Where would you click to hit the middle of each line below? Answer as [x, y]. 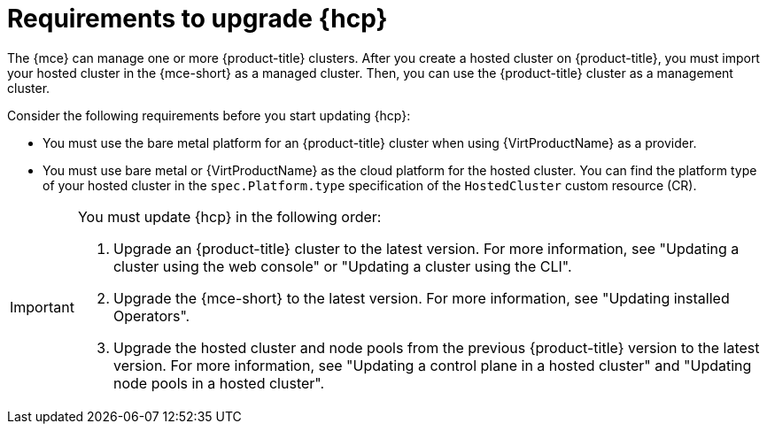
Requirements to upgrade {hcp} [198, 19]
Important [42, 307]
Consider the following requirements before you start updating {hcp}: [209, 115]
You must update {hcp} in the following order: [229, 216]
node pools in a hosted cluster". [219, 383]
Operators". [151, 316]
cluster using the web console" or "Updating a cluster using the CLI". [342, 266]
